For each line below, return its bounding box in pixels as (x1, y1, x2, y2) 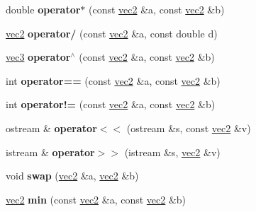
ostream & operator (6, 120, 97, 135)
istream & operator (6, 144, 95, 159)
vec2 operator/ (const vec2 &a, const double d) (6, 25, 218, 40)
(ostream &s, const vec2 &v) (126, 120, 251, 135)
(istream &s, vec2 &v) (124, 144, 221, 159)
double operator (6, 2, 81, 16)
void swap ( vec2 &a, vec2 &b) (6, 168, 139, 183)
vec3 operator (6, 49, 71, 64)
